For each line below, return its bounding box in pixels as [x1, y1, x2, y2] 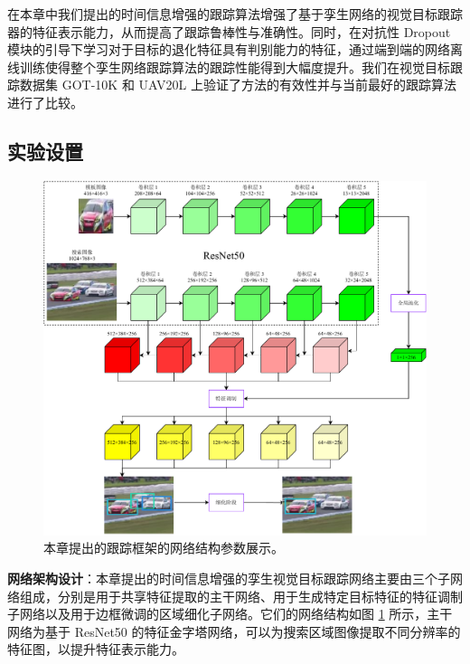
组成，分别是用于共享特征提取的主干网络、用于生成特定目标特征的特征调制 [19, 586, 463, 605]
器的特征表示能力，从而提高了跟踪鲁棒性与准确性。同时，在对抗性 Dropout [7, 22, 451, 41]
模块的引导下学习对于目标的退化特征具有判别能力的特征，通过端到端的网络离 [7, 40, 463, 59]
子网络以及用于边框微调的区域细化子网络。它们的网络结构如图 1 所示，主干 [7, 604, 453, 623]
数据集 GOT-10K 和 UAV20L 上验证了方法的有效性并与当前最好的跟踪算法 [19, 75, 456, 94]
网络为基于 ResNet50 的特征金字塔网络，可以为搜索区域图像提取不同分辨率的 [7, 621, 461, 640]
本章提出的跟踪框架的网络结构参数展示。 [43, 538, 284, 557]
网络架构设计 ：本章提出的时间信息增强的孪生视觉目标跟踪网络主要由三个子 [7, 569, 450, 588]
